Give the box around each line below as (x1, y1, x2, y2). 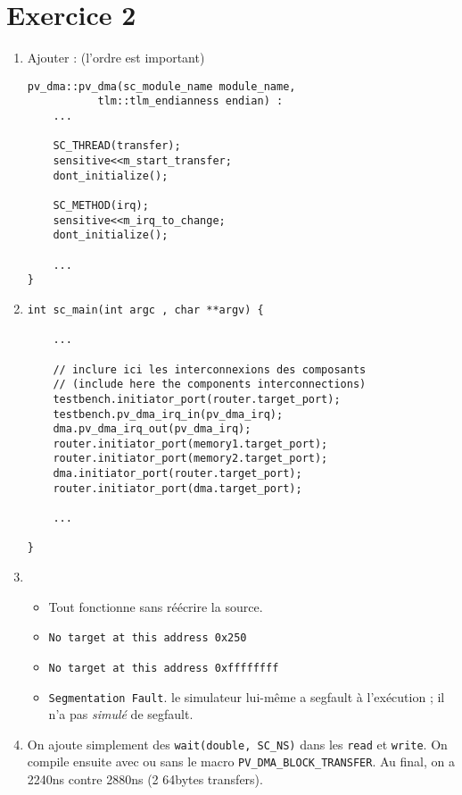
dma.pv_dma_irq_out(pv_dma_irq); (53, 423, 252, 436)
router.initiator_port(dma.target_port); (53, 481, 302, 495)
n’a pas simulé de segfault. (48, 705, 194, 724)
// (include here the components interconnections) (53, 378, 367, 391)
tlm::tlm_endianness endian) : (97, 95, 284, 108)
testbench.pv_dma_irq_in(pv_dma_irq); (53, 407, 284, 421)
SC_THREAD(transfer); (53, 139, 181, 153)
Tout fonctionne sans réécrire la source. (48, 597, 263, 615)
